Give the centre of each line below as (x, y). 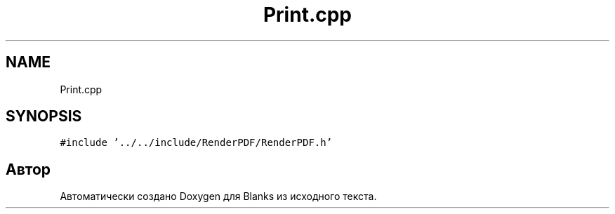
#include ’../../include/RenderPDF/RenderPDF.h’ (196, 143)
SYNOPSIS (44, 116)
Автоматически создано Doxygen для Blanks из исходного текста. (218, 196)
